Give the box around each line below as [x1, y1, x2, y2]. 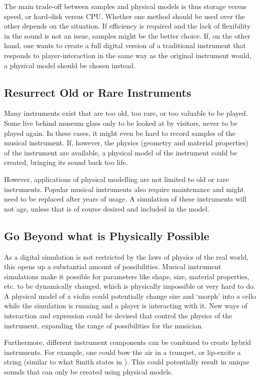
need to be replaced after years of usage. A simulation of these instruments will [4, 194, 246, 204]
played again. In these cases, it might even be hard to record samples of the [4, 127, 235, 138]
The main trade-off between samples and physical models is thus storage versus [4, 1, 247, 11]
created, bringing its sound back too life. [4, 157, 128, 167]
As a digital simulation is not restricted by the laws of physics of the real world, [4, 251, 249, 262]
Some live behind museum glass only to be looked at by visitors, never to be [4, 117, 237, 128]
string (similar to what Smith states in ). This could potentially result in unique [4, 356, 249, 367]
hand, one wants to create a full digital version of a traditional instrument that [4, 40, 246, 51]
